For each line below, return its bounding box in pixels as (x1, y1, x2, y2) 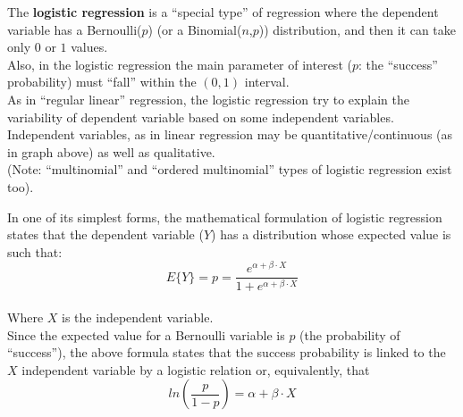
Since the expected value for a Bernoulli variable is (7, 325, 285, 344)
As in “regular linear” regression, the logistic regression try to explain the (7, 89, 409, 108)
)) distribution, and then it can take (258, 20, 457, 38)
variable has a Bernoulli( (7, 20, 142, 38)
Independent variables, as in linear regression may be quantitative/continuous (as (7, 125, 453, 144)
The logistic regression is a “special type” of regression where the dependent (7, 3, 439, 21)
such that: (7, 242, 63, 261)
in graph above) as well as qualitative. (7, 142, 215, 161)
